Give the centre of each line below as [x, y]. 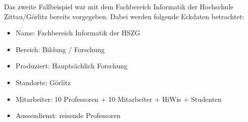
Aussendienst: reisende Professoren [68, 115]
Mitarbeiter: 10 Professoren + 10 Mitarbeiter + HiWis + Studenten [119, 99]
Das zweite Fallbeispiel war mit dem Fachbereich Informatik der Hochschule [119, 6]
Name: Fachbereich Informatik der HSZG [78, 33]
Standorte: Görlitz [43, 82]
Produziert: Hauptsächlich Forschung [72, 66]
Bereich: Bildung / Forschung [60, 49]
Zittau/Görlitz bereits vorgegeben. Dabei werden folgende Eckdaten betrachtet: [124, 16]
